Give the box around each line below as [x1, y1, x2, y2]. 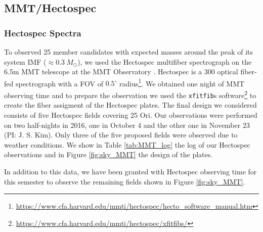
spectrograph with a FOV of [15, 78, 103, 88]
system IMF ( [4, 56, 47, 67]
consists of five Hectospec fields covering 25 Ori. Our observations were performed [4, 109, 257, 120]
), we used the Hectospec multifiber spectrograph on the [77, 56, 252, 67]
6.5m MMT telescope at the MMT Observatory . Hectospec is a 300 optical [4, 66, 238, 77]
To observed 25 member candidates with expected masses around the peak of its [4, 47, 253, 57]
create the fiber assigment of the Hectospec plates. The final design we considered [4, 100, 257, 110]
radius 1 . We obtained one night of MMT [119, 76, 245, 88]
